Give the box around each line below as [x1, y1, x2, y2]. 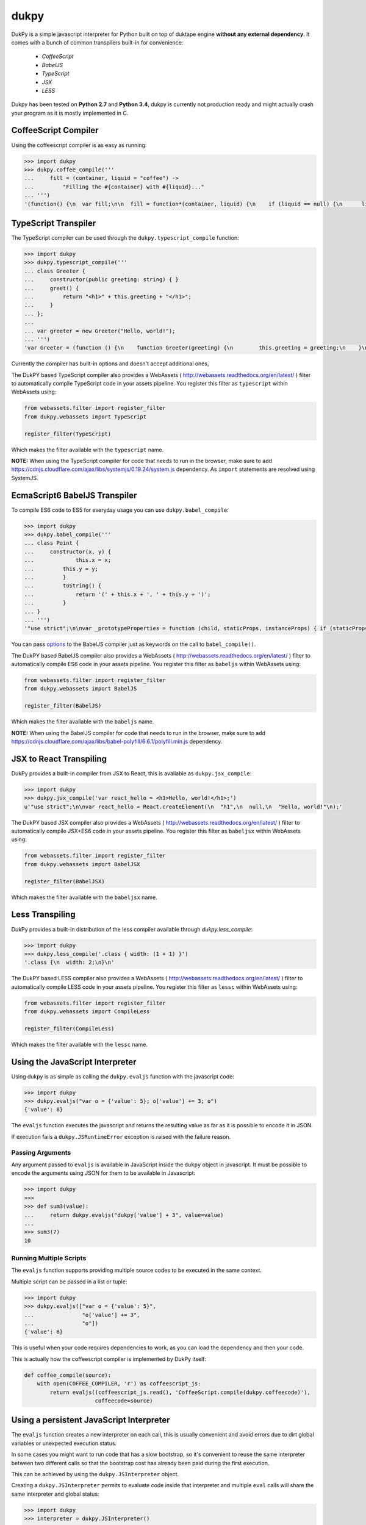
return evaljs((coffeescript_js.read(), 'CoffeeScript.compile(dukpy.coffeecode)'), [49, 1388, 310, 1396]
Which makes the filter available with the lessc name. [11, 1041, 148, 1048]
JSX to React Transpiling [11, 753, 107, 764]
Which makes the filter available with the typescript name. [11, 446, 164, 453]
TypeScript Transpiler [11, 218, 96, 228]
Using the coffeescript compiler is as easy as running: [11, 141, 147, 149]
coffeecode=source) [95, 1397, 153, 1404]
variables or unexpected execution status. [11, 1440, 117, 1447]
